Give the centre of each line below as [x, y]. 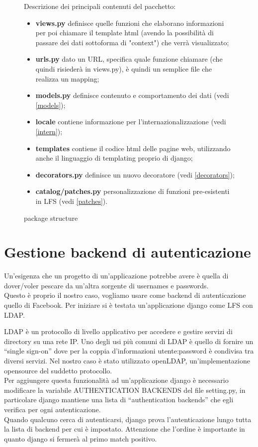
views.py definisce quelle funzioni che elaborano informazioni [130, 23]
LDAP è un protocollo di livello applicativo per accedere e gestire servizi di [118, 331]
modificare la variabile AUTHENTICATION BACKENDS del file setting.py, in [125, 390]
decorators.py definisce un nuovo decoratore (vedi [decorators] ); [135, 174]
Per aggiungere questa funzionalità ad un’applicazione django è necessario [116, 380]
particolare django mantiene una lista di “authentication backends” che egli [119, 400]
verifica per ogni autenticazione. [52, 409]
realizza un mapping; [67, 78]
